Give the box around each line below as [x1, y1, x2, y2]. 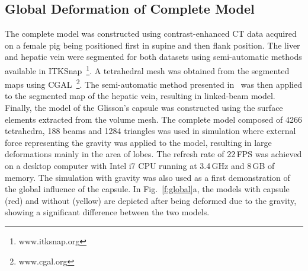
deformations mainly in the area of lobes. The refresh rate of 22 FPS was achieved [5, 148, 302, 160]
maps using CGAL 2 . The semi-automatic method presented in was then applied [5, 76, 303, 90]
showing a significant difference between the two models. [5, 206, 210, 218]
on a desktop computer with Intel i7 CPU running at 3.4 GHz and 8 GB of [5, 160, 275, 172]
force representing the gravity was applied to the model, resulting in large [5, 136, 272, 148]
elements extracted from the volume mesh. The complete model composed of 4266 [5, 113, 302, 125]
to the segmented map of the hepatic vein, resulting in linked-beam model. [5, 90, 275, 102]
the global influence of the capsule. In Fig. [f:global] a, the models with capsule [5, 183, 290, 195]
